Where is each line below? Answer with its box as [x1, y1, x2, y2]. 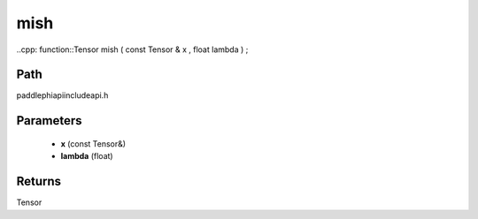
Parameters [16, 113, 82, 128]
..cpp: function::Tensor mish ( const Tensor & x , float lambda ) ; [16, 44, 249, 55]
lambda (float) [60, 151, 114, 162]
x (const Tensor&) [60, 138, 127, 149]
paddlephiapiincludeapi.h [16, 90, 109, 101]
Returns [16, 174, 62, 189]
